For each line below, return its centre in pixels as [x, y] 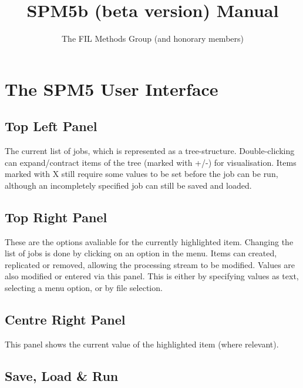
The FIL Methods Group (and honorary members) [153, 39]
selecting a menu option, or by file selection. [84, 288]
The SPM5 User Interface [112, 88]
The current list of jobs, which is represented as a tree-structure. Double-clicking [150, 151]
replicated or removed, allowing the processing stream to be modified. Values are [150, 264]
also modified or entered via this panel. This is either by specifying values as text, [152, 276]
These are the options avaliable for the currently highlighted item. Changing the [149, 241]
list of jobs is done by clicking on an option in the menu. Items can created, [141, 253]
